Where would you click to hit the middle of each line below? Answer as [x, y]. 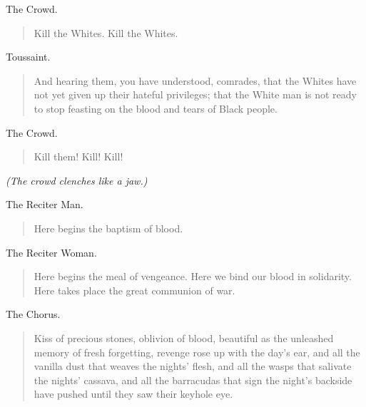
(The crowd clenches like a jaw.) [77, 180]
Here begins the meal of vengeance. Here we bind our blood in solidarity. [193, 276]
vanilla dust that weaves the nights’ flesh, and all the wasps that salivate [193, 366]
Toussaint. [28, 57]
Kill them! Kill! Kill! [78, 156]
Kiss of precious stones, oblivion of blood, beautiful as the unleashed [184, 338]
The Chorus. [33, 314]
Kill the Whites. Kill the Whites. [106, 32]
